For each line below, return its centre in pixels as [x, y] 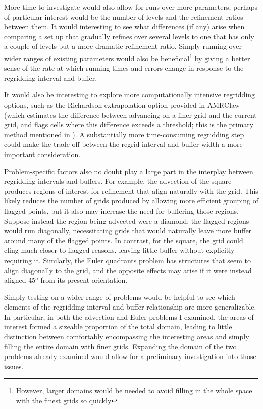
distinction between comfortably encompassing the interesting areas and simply [127, 337]
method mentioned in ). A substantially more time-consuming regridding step [124, 134]
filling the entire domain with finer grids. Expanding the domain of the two [120, 346]
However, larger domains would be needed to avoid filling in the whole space [134, 391]
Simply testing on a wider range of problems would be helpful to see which [120, 297]
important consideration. [42, 154]
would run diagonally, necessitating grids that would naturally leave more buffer [128, 231]
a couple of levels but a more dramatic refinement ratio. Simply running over [123, 46]
